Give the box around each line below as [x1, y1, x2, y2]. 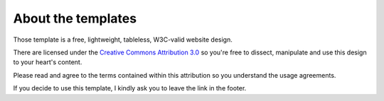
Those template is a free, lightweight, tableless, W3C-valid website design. [13, 35, 233, 44]
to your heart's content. [13, 58, 82, 66]
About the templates [13, 11, 137, 26]
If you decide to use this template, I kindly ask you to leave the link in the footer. [13, 84, 247, 93]
